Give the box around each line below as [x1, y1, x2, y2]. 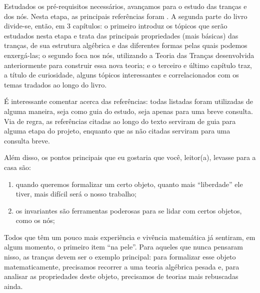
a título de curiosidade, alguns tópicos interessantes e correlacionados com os [4, 69, 239, 80]
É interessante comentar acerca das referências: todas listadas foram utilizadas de [4, 96, 253, 106]
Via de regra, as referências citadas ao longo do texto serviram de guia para [4, 115, 236, 126]
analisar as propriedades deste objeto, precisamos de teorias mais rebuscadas [4, 271, 238, 281]
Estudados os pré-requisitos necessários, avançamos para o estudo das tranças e [4, 1, 247, 11]
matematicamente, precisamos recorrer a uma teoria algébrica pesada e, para [4, 261, 239, 271]
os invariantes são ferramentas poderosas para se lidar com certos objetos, [15, 205, 242, 215]
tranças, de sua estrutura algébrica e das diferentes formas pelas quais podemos [4, 40, 247, 50]
